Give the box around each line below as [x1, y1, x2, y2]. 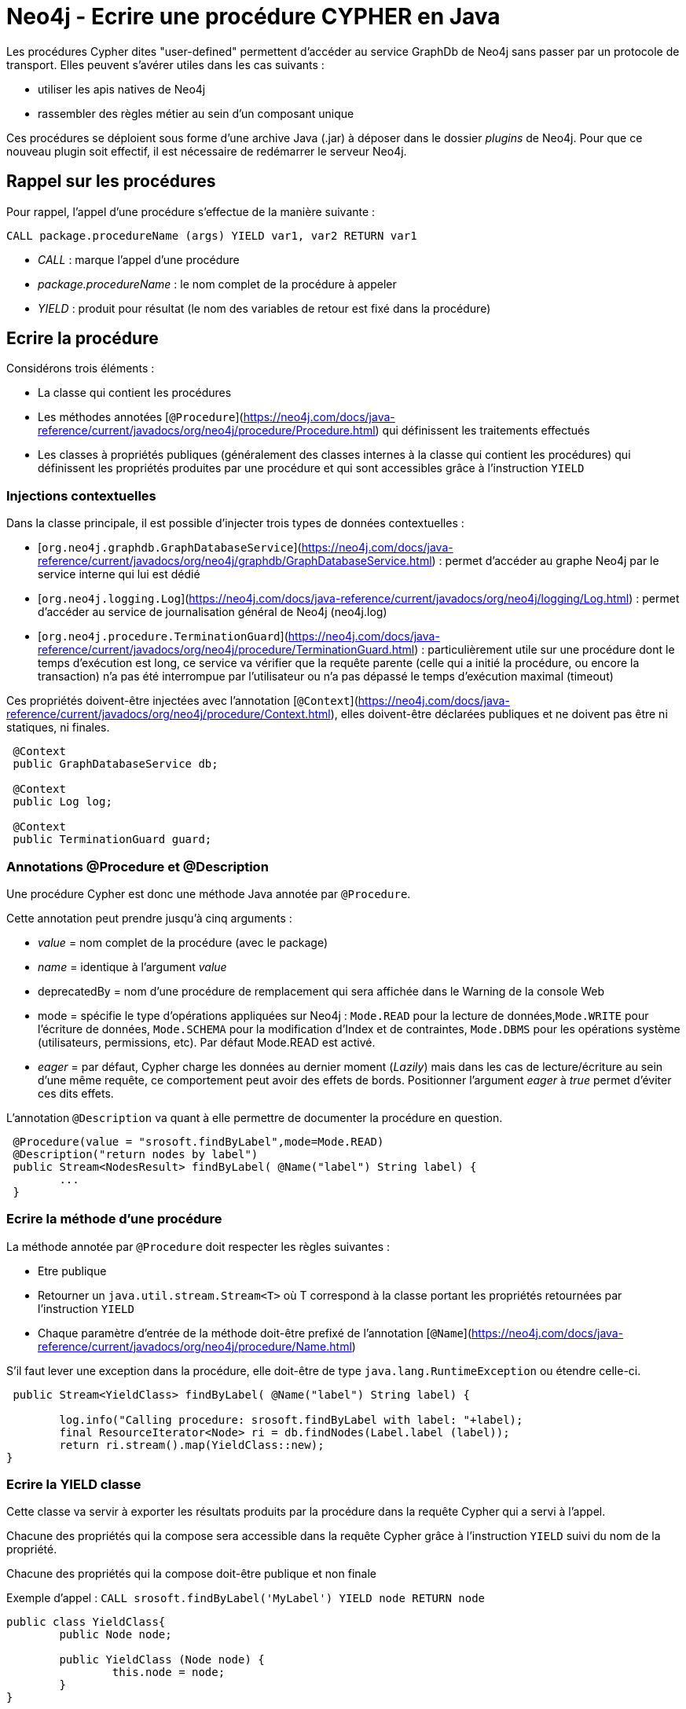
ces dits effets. [38, 1086, 114, 1100]
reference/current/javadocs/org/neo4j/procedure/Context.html [6, 707, 331, 721]
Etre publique [38, 1263, 107, 1278]
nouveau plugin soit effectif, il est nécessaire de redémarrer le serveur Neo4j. [6, 144, 407, 158]
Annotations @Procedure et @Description [6, 858, 269, 875]
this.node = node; [112, 1666, 226, 1679]
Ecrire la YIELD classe [6, 1476, 141, 1493]
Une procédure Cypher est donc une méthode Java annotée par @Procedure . [6, 886, 411, 900]
